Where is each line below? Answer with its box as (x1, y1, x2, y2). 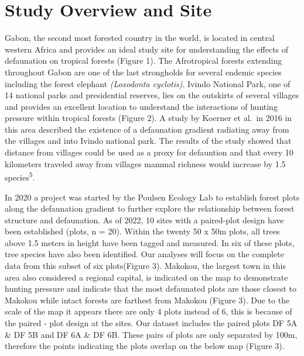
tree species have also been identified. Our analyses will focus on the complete (5, 248, 284, 260)
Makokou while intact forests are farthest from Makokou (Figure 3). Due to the (5, 293, 290, 306)
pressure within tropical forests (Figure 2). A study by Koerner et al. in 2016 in (5, 112, 292, 124)
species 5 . (5, 170, 35, 183)
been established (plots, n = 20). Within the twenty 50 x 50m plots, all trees (5, 225, 280, 237)
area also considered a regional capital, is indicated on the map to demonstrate (5, 271, 288, 283)
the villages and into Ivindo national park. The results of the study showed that (5, 134, 292, 147)
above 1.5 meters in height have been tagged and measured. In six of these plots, (5, 236, 295, 248)
